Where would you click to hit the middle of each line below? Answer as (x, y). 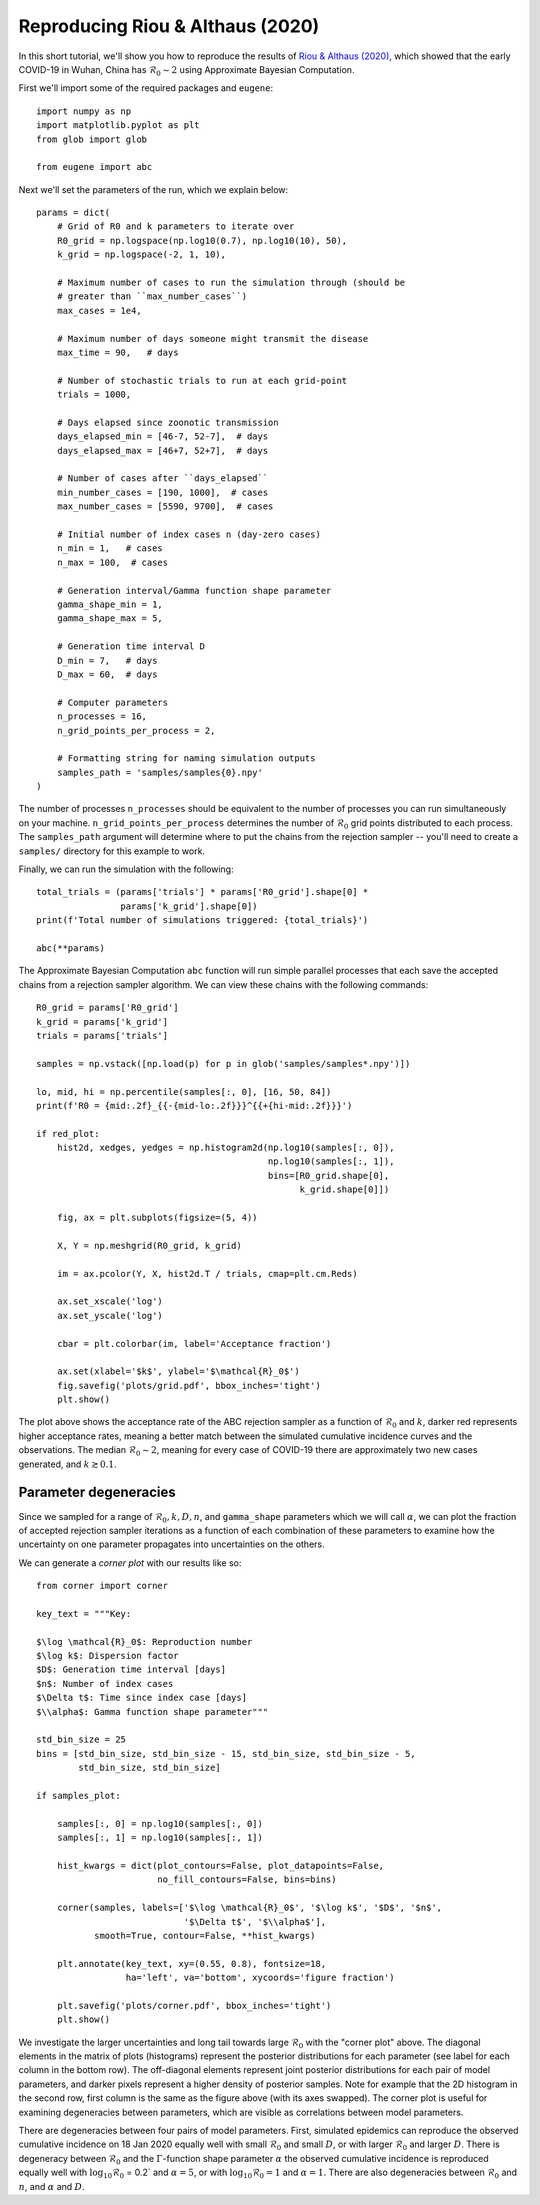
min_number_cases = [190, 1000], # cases (162, 492)
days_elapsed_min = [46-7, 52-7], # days (162, 436)
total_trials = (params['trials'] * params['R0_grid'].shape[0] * (202, 892)
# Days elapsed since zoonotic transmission (167, 422)
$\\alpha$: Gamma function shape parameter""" (152, 1711)
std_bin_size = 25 (81, 1739)
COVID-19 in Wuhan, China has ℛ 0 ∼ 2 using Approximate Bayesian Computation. (186, 70)
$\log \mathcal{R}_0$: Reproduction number (144, 1641)
